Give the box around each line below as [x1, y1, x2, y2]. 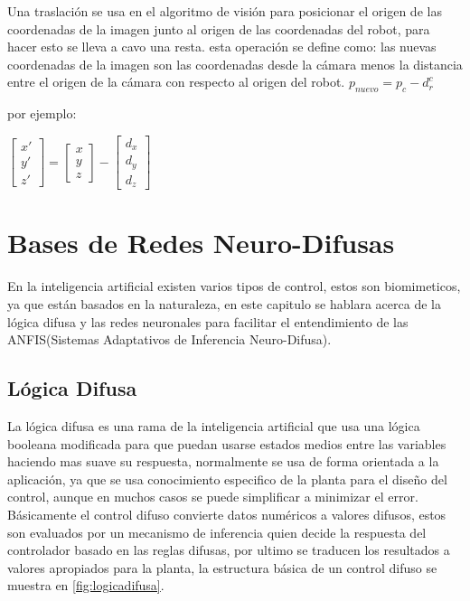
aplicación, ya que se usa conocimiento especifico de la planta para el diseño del [7, 469, 447, 488]
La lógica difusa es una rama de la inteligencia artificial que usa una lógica [7, 416, 420, 435]
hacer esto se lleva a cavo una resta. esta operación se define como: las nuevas [7, 37, 437, 56]
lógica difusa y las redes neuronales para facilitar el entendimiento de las [7, 312, 409, 331]
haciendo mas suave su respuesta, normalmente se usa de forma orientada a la [7, 452, 439, 471]
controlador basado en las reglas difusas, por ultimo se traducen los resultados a [7, 540, 450, 559]
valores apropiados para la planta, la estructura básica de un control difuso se [7, 558, 437, 577]
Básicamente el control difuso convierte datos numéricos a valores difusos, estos [7, 504, 446, 523]
